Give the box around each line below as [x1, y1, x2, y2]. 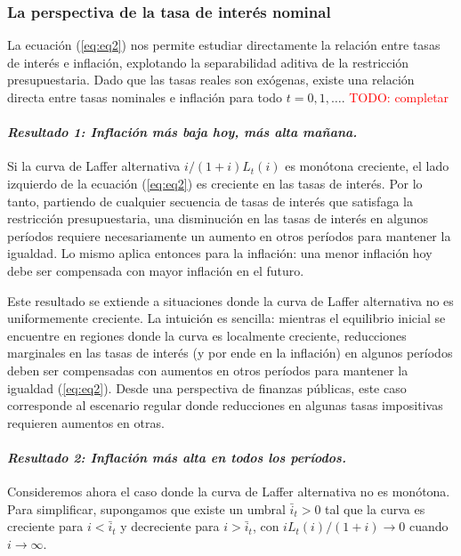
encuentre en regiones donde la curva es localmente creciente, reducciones [7, 326, 407, 344]
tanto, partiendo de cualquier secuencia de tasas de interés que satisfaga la [7, 191, 413, 210]
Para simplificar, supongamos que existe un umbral [7, 499, 286, 518]
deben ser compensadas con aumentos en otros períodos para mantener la [7, 360, 408, 379]
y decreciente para [120, 517, 220, 536]
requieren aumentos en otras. [7, 413, 165, 431]
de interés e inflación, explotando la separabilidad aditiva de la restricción [7, 52, 409, 71]
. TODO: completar [341, 88, 449, 106]
